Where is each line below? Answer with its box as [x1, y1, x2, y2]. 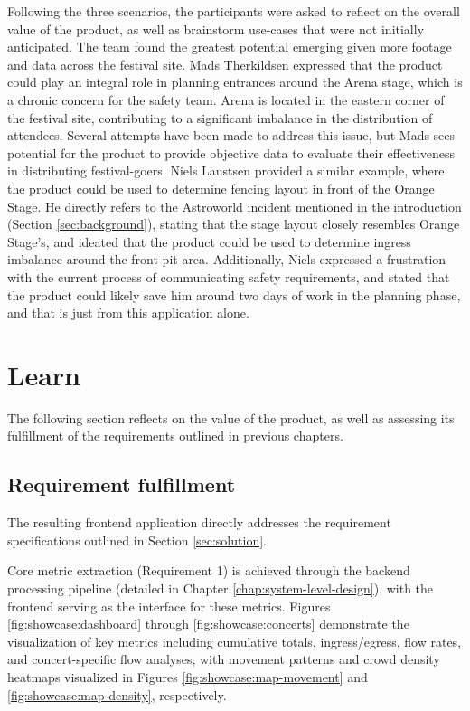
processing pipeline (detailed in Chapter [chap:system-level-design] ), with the [7, 578, 434, 597]
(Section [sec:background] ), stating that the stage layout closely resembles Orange [7, 214, 460, 233]
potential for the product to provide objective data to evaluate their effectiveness [7, 143, 455, 162]
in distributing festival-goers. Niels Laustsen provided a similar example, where [7, 161, 445, 180]
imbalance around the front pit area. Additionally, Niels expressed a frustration [7, 250, 446, 269]
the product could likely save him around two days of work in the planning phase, [7, 285, 461, 304]
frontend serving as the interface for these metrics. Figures [7, 596, 331, 615]
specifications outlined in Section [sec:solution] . [7, 530, 267, 549]
